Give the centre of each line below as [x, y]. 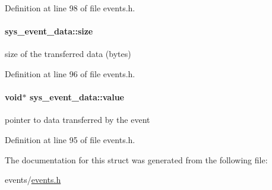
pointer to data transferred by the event [78, 120]
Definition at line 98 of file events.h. [70, 8]
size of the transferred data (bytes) [68, 54]
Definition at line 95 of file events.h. [70, 139]
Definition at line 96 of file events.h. [70, 73]
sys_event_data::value [77, 97]
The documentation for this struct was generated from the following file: [136, 159]
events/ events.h [33, 180]
